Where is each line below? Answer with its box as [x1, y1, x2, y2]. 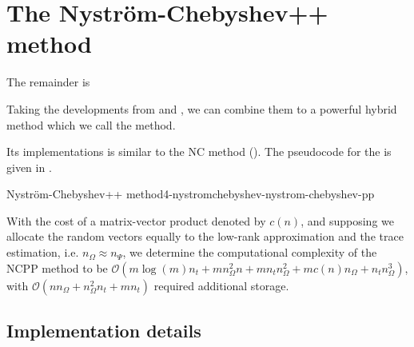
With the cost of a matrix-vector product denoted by [6, 212, 266, 229]
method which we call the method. [6, 116, 176, 133]
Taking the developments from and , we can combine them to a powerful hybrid [6, 100, 397, 117]
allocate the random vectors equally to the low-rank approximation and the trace [6, 228, 404, 245]
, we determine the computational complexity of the [122, 244, 377, 261]
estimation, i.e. [6, 244, 79, 261]
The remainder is [6, 74, 90, 90]
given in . [6, 158, 52, 175]
